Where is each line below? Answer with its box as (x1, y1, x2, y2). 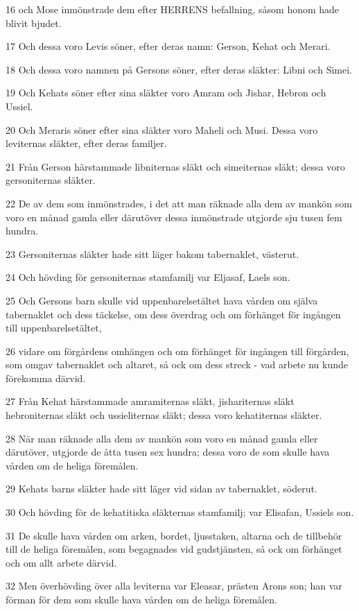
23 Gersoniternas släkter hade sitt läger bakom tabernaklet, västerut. (6, 246, 299, 261)
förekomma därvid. (6, 370, 86, 385)
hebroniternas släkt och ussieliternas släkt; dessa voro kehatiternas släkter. (6, 408, 322, 422)
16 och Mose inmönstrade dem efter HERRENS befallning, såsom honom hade (6, 2, 340, 16)
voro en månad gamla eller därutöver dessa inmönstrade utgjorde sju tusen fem (6, 209, 342, 224)
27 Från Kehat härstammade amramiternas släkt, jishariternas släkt (6, 394, 295, 408)
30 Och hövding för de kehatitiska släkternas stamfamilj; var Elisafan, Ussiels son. (6, 505, 354, 519)
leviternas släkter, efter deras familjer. (6, 136, 167, 150)
